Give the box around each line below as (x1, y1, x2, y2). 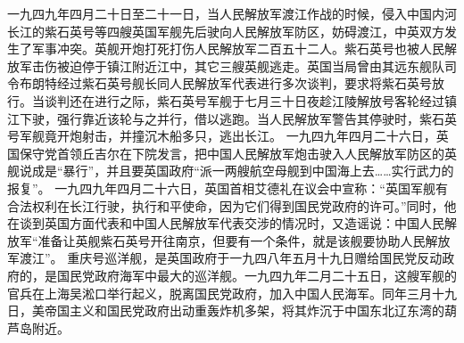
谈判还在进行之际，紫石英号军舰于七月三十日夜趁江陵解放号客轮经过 (44, 91, 444, 110)
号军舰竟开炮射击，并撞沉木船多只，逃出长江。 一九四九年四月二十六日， (7, 127, 436, 145)
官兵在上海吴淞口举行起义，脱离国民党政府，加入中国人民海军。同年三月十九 (7, 283, 457, 302)
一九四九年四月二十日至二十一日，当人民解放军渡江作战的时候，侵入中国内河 (7, 4, 457, 22)
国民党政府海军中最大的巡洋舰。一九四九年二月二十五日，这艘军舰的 (56, 265, 457, 284)
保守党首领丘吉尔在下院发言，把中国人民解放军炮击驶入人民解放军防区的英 (19, 143, 457, 162)
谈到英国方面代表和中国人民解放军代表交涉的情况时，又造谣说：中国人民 (19, 214, 444, 233)
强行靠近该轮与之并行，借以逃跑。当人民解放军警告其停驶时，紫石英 (56, 109, 457, 127)
